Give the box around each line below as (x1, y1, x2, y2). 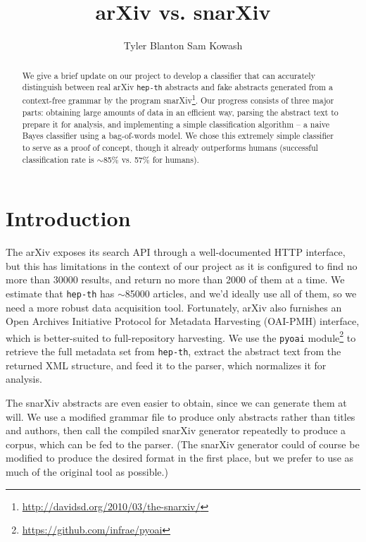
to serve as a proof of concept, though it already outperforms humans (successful (22, 141, 318, 153)
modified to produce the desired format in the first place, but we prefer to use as (6, 450, 354, 465)
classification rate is (22, 153, 94, 165)
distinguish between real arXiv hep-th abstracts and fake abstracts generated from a (22, 81, 333, 93)
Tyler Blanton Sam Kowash (123, 38, 243, 53)
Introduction (6, 204, 131, 233)
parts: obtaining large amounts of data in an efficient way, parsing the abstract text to (22, 106, 339, 118)
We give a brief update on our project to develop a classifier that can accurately (22, 69, 315, 81)
